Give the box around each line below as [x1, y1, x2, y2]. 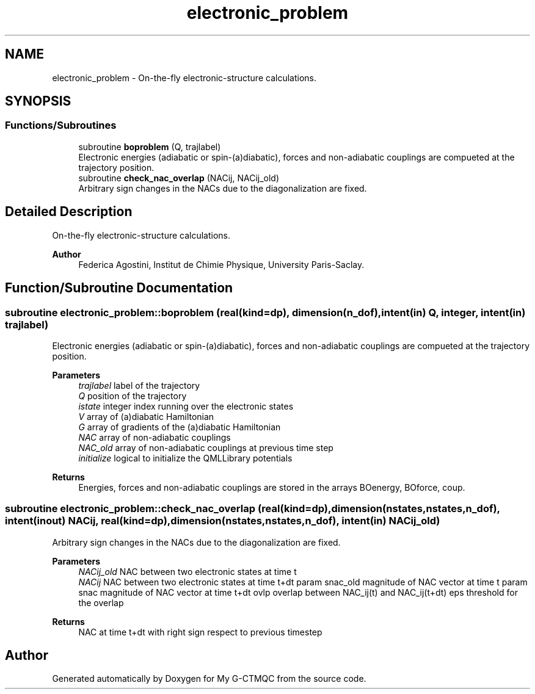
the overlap [78, 597, 124, 608]
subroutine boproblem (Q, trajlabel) [78, 141, 221, 152]
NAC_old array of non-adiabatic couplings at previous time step [78, 442, 333, 453]
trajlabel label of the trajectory [78, 380, 200, 391]
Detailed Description [5, 204, 133, 220]
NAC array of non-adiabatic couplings [78, 432, 231, 443]
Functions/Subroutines [5, 119, 117, 132]
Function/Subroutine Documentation [5, 280, 233, 296]
